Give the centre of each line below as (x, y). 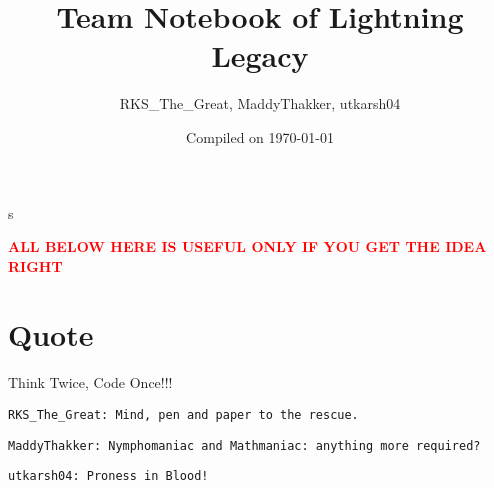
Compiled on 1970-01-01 (260, 136)
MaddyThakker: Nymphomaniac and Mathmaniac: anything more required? (244, 445)
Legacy (260, 55)
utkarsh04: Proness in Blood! (108, 476)
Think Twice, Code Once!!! (90, 382)
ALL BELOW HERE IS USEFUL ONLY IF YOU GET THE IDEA (247, 246)
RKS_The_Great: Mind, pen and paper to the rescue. (183, 415)
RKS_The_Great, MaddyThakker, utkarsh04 (260, 103)
